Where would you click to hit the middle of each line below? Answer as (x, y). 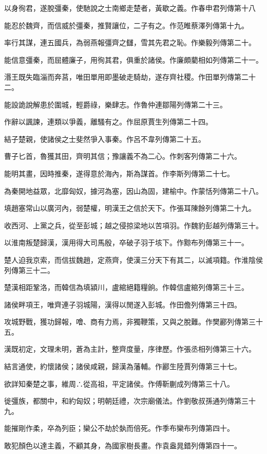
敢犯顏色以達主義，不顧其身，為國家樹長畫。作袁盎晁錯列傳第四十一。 (123, 446)
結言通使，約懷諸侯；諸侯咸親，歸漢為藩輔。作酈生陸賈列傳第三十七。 (123, 366)
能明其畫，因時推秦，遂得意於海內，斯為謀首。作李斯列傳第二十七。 (119, 173)
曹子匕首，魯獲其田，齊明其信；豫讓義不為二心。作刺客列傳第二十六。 (123, 156)
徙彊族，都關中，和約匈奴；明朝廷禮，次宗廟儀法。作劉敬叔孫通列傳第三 (126, 401)
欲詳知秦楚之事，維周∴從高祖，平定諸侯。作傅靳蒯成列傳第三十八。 (119, 383)
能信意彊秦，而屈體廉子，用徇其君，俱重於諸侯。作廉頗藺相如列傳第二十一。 (133, 59)
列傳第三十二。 (29, 270)
